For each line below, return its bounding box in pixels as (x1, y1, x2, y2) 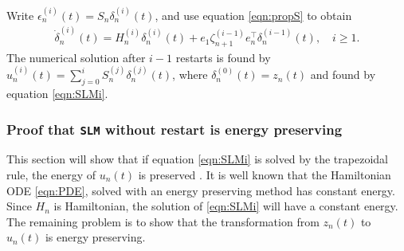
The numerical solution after (6, 49, 146, 65)
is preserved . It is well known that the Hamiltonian (138, 167, 391, 182)
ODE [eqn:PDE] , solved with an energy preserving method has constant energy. (6, 182, 395, 198)
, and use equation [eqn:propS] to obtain (155, 6, 352, 23)
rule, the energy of (6, 167, 96, 182)
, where (172, 66, 208, 83)
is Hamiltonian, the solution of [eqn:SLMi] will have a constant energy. (53, 198, 398, 214)
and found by (310, 66, 376, 83)
